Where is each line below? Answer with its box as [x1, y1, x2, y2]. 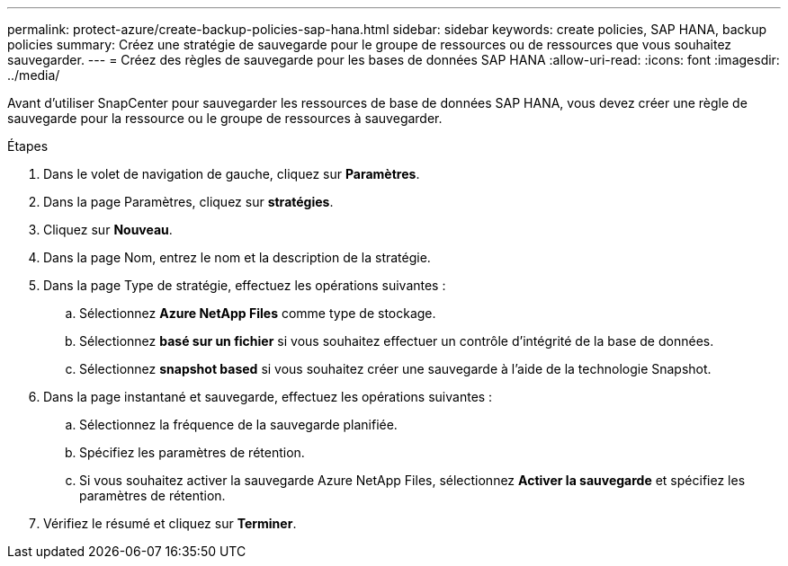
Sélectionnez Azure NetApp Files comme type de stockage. [79, 305, 436, 321]
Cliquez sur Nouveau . [43, 222, 173, 237]
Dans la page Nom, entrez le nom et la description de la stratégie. [43, 250, 431, 265]
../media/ [7, 67, 60, 83]
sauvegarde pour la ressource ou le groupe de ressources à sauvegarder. [7, 111, 443, 126]
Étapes [7, 138, 49, 154]
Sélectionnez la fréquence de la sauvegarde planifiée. [79, 417, 398, 432]
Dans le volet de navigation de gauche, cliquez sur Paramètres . [43, 166, 420, 181]
